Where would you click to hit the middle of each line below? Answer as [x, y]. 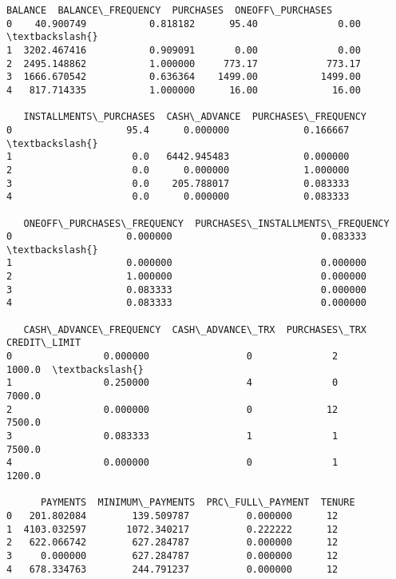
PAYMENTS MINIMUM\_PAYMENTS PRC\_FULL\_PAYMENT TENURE [198, 503]
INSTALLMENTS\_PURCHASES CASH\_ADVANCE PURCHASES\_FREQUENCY [195, 117]
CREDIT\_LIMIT [44, 343]
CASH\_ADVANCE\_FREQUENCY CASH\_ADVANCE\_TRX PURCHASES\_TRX [195, 329]
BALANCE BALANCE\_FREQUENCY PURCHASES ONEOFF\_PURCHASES [170, 10]
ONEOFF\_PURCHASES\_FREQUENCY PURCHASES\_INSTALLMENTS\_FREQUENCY [206, 223]
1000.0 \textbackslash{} [75, 369]
